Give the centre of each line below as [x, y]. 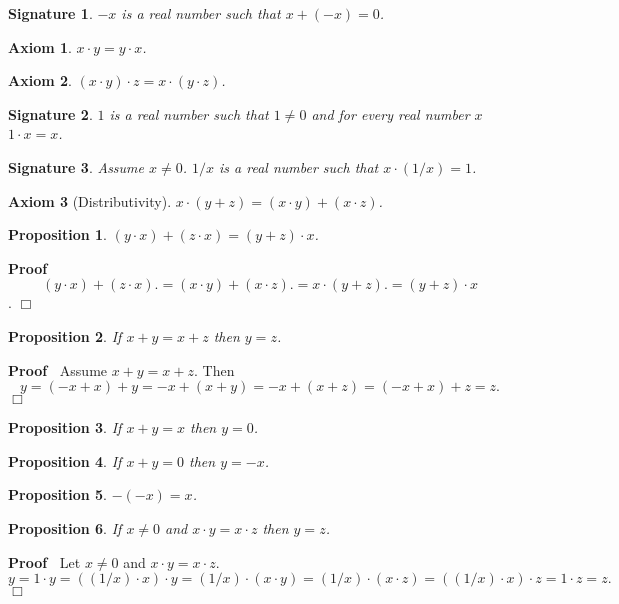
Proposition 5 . [57, 494]
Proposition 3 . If [65, 427]
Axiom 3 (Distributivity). [90, 200]
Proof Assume [58, 369]
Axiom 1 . [40, 46]
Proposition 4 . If [65, 460]
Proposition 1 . [57, 234]
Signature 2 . [50, 113]
